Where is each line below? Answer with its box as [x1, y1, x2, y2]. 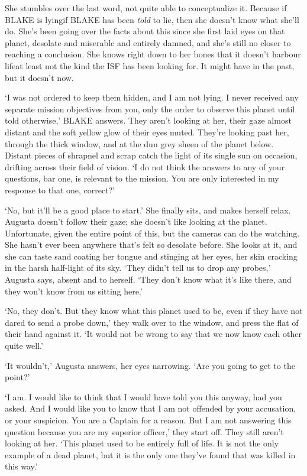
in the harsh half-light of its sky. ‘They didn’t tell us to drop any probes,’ [5, 261, 271, 274]
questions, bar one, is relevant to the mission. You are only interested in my [5, 172, 279, 184]
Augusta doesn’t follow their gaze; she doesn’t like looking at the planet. [5, 215, 267, 228]
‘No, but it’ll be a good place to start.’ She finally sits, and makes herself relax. [5, 203, 291, 216]
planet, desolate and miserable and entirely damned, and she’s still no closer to [5, 36, 291, 48]
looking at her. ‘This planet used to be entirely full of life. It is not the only [5, 437, 279, 449]
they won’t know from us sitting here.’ [5, 284, 143, 297]
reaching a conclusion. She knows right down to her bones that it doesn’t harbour [5, 48, 301, 60]
